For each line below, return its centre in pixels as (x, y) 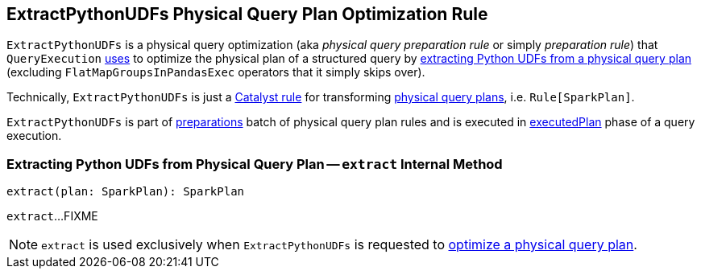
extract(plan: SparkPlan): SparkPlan (126, 192)
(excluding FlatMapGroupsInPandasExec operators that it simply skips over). (216, 72)
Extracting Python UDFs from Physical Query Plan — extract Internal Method (255, 164)
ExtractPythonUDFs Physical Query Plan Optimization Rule (247, 14)
